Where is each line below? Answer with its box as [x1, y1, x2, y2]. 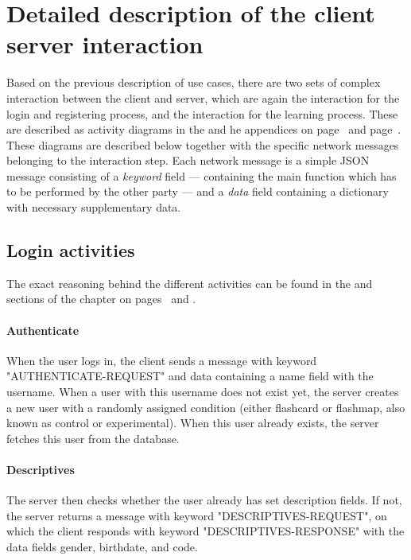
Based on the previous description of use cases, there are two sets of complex [6, 74, 381, 91]
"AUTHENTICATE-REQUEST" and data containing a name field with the [6, 367, 374, 384]
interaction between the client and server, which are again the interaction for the [6, 89, 400, 106]
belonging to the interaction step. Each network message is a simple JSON [6, 152, 370, 169]
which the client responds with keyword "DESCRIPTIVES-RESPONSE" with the [6, 523, 405, 539]
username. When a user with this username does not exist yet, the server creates [6, 383, 399, 400]
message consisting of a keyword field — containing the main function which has [6, 167, 397, 184]
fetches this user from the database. [6, 430, 180, 446]
